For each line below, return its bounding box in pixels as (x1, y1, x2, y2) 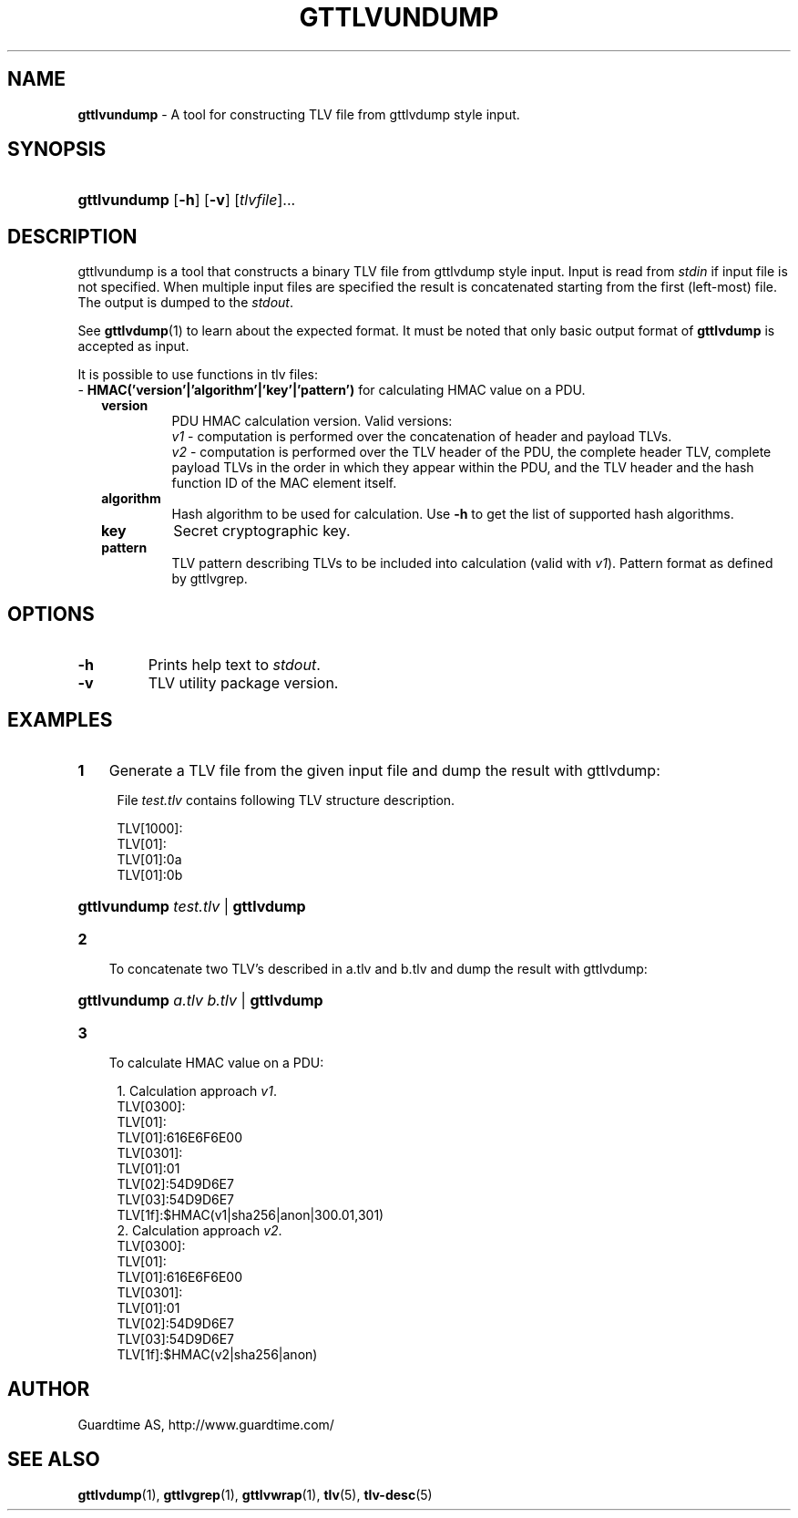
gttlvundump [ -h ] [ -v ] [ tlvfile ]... (77, 191, 296, 210)
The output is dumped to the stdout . (77, 294, 293, 311)
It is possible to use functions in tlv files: (77, 367, 319, 383)
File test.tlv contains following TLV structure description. (117, 791, 455, 808)
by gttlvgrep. (171, 571, 248, 587)
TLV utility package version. (148, 674, 339, 693)
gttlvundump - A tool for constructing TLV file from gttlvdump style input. (77, 106, 520, 122)
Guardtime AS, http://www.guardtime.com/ (77, 1416, 334, 1432)
